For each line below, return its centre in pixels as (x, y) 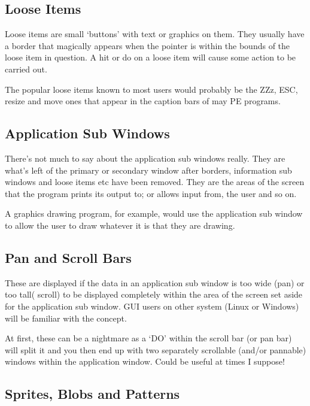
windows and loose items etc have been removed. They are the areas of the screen (155, 182)
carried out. (26, 69)
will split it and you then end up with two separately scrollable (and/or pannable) (156, 349)
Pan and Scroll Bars (68, 257)
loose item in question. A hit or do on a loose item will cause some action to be (151, 57)
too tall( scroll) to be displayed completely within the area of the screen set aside (154, 294)
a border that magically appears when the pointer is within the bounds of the (148, 45)
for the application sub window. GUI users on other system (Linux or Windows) (152, 306)
